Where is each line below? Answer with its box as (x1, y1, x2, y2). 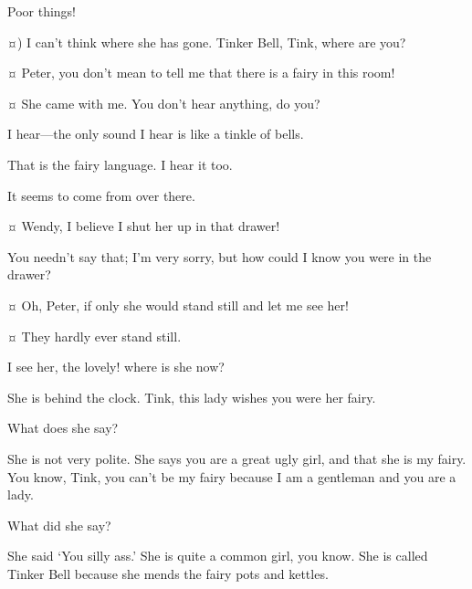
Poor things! (7, 2, 76, 20)
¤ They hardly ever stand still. (7, 326, 182, 345)
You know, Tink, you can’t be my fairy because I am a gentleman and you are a (7, 467, 456, 486)
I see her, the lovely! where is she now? (7, 357, 225, 376)
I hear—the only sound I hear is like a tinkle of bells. (7, 124, 304, 143)
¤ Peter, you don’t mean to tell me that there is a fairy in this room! (7, 63, 395, 82)
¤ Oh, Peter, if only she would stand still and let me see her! (7, 295, 349, 314)
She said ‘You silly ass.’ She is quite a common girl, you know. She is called (7, 546, 428, 565)
